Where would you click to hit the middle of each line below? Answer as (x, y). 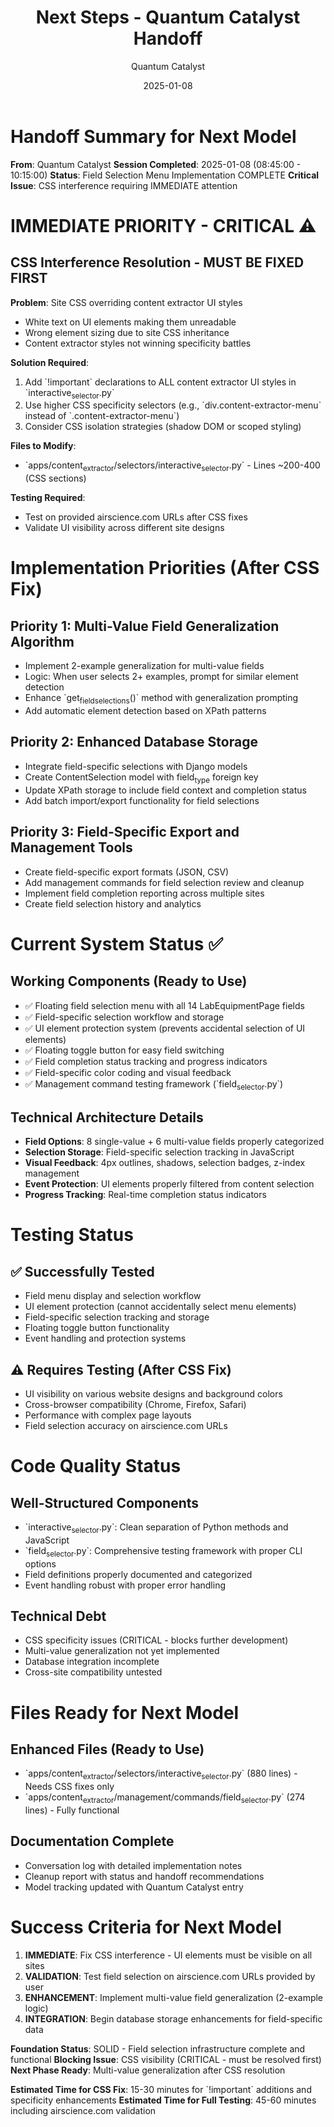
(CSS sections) (55, 478)
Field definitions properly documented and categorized (138, 1574)
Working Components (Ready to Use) (129, 981)
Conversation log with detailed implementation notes (133, 1865)
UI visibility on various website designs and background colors (153, 1393)
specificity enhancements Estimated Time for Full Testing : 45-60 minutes (163, 2100)
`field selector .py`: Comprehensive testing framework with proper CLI (163, 1551)
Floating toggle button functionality (97, 1328)
